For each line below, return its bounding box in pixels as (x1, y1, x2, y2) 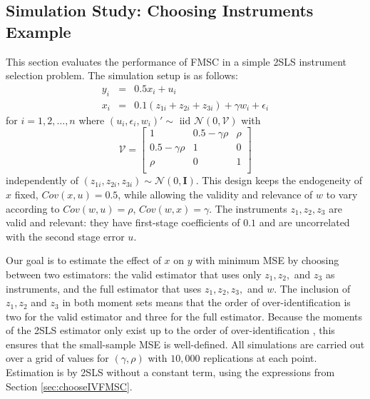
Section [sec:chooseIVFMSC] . (6, 378, 133, 393)
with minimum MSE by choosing (195, 253, 339, 268)
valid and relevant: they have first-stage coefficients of (6, 215, 240, 230)
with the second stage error (6, 228, 125, 243)
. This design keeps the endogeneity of (195, 173, 362, 188)
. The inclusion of (274, 281, 351, 296)
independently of (6, 173, 78, 188)
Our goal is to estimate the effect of (6, 253, 161, 268)
